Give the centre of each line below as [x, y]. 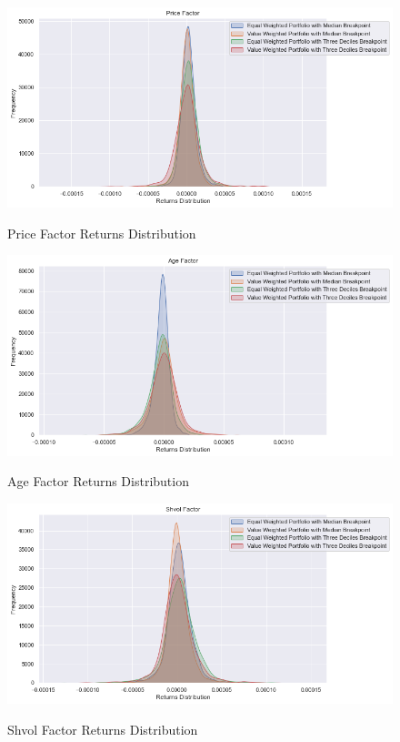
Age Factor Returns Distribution [98, 481]
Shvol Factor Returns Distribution [103, 729]
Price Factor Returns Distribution [102, 233]
